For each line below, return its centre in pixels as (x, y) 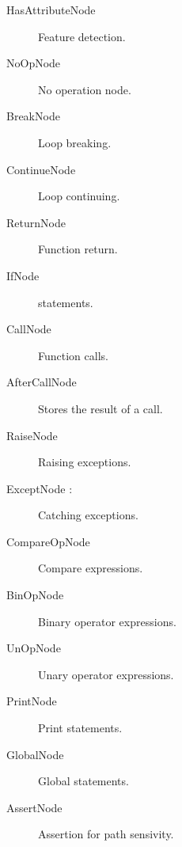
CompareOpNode (48, 541)
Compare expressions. (91, 568)
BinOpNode (35, 595)
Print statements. (80, 728)
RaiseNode (32, 435)
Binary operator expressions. (107, 621)
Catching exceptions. (88, 515)
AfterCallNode (42, 382)
